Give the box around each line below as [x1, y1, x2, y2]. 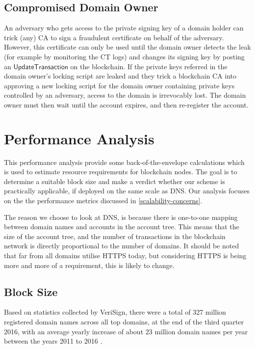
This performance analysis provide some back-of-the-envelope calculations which [4, 157, 245, 167]
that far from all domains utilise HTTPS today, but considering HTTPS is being [4, 250, 247, 261]
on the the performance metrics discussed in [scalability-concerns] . [4, 195, 203, 206]
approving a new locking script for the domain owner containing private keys [4, 80, 235, 90]
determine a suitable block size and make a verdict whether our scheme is [4, 176, 225, 186]
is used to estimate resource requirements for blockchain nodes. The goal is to [4, 166, 237, 177]
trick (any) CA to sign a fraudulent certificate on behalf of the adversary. [4, 32, 224, 42]
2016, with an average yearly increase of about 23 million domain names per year [4, 326, 248, 336]
